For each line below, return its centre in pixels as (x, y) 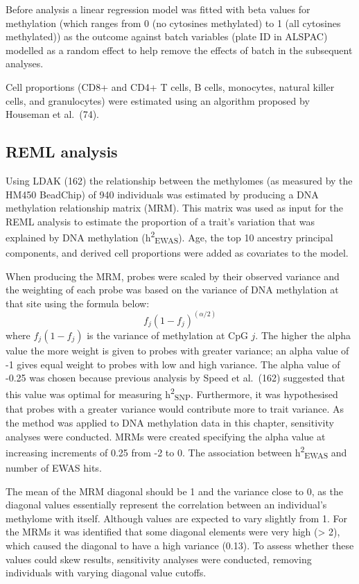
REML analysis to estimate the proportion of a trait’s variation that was (160, 221)
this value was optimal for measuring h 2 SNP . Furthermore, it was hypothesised (172, 394)
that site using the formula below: (78, 303)
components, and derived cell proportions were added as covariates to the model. (177, 253)
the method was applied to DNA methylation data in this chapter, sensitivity (170, 423)
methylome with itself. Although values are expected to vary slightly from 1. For (176, 518)
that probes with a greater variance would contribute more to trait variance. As (175, 409)
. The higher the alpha (303, 335)
